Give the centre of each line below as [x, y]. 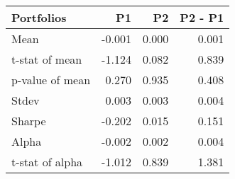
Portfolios [39, 17]
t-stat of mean [47, 59]
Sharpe [29, 121]
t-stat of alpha [47, 162]
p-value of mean [51, 80]
